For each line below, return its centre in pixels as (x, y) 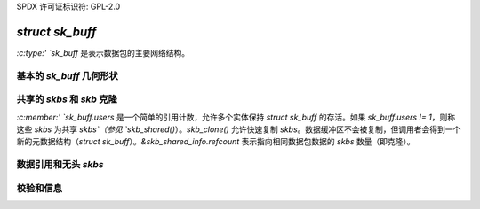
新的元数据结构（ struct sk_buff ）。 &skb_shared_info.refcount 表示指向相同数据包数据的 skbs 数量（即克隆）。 (216, 142)
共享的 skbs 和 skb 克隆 (67, 99)
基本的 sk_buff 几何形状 (68, 75)
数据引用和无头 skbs (60, 165)
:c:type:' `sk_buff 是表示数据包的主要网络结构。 (103, 52)
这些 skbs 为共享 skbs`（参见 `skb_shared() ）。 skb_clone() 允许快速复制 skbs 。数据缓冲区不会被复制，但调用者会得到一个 (239, 129)
